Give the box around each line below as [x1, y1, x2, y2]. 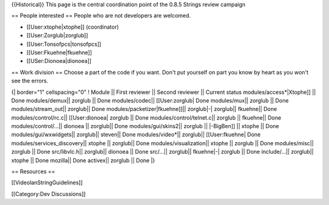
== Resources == [11, 168, 55, 175]
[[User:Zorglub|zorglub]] [26, 32, 88, 39]
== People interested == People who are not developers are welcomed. [11, 12, 191, 20]
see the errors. [11, 77, 49, 85]
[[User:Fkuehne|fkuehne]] [26, 49, 93, 56]
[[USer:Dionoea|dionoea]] [26, 57, 91, 65]
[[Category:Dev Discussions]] [11, 190, 86, 198]
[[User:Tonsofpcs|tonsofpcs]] [26, 40, 102, 48]
